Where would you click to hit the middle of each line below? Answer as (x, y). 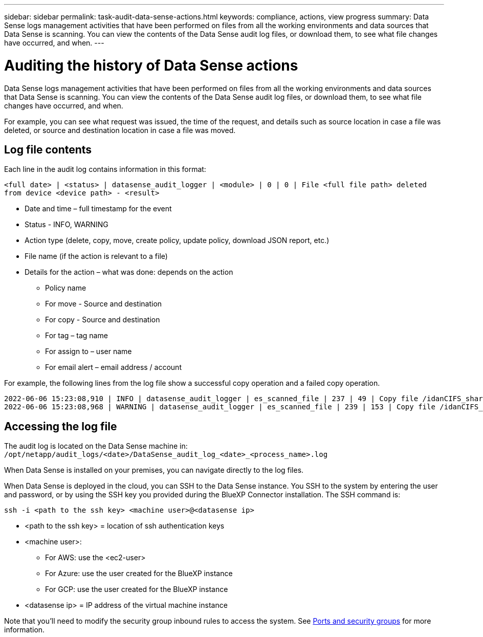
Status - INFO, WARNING (67, 225)
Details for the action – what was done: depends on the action (129, 272)
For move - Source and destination (104, 304)
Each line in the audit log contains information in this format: (105, 169)
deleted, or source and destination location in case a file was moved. (120, 130)
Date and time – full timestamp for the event (98, 209)
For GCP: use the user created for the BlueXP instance (137, 589)
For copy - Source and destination (103, 320)
